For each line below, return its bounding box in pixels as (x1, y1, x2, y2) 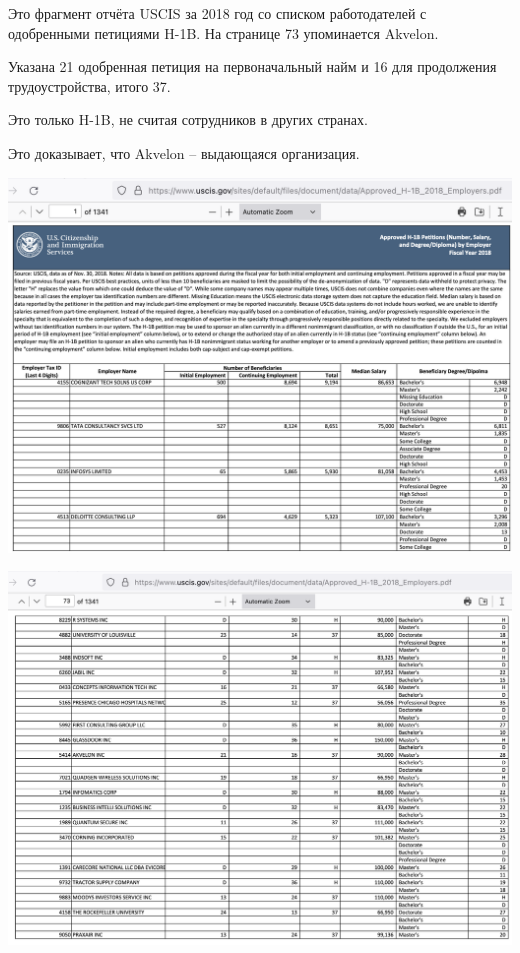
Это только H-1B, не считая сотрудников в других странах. (8, 109, 368, 130)
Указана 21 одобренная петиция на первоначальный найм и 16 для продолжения (8, 56, 497, 77)
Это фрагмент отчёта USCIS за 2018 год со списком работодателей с (8, 3, 427, 23)
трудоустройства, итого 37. (8, 75, 171, 96)
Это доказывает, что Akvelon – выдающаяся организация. (8, 142, 360, 163)
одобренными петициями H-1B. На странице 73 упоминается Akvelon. (8, 22, 439, 43)
